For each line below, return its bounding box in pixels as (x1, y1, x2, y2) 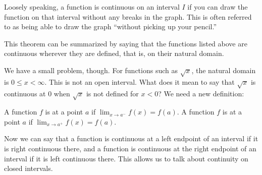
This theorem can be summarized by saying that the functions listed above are (4, 38, 247, 48)
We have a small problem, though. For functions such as (4, 65, 178, 75)
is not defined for (86, 88, 139, 98)
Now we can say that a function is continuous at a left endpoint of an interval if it (4, 133, 258, 144)
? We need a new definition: (158, 88, 244, 98)
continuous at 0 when (4, 88, 70, 98)
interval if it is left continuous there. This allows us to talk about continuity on (4, 153, 248, 163)
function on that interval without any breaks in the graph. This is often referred (4, 11, 252, 22)
